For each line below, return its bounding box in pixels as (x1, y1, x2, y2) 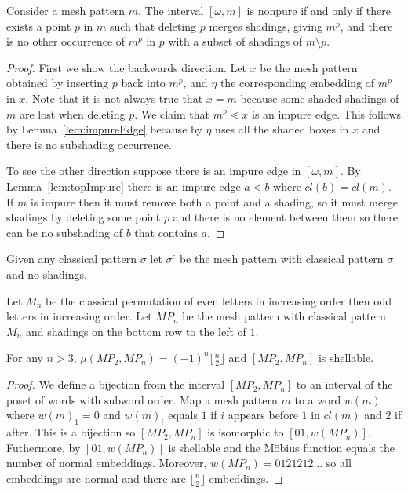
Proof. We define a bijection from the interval (6, 376, 225, 393)
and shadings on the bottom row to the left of (25, 323, 246, 339)
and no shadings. (6, 265, 87, 282)
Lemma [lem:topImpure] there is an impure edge (6, 177, 241, 194)
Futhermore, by (6, 439, 81, 455)
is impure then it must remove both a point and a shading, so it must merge (30, 193, 398, 210)
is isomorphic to (207, 424, 284, 440)
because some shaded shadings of (240, 89, 399, 106)
